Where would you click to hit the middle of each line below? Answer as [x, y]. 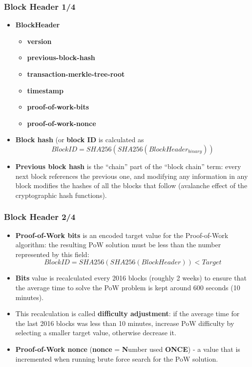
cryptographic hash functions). [61, 195]
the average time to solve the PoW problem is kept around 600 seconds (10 [128, 287]
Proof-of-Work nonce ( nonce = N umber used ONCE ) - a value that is [128, 349]
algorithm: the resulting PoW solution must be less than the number [118, 245]
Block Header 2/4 [40, 217]
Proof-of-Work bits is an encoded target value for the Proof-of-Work [122, 235]
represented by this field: [52, 254]
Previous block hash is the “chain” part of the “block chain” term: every [128, 166]
